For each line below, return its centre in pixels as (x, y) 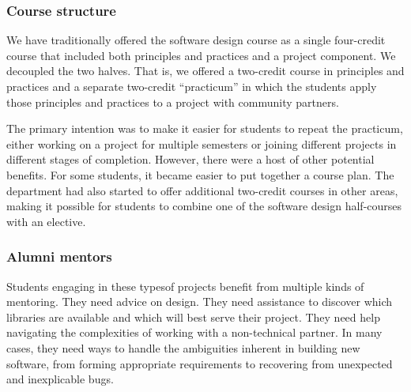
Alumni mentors (59, 256)
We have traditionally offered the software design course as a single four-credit (196, 40)
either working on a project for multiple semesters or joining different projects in (202, 143)
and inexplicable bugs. (60, 379)
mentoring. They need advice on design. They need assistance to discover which (200, 302)
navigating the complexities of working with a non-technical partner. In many (194, 332)
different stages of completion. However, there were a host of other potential (190, 159)
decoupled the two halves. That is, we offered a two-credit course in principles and (205, 71)
